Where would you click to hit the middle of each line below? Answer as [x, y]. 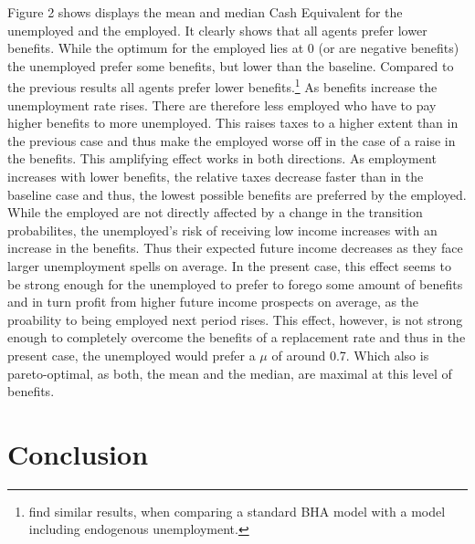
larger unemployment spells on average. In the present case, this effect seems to [229, 265]
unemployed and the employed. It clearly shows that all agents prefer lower [217, 30]
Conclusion [78, 453]
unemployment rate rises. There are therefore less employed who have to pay [222, 105]
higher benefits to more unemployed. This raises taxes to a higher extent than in [233, 123]
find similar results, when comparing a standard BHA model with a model [237, 511]
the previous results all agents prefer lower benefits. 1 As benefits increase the [222, 86]
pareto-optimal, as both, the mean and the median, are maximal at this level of [230, 373]
